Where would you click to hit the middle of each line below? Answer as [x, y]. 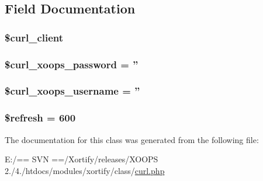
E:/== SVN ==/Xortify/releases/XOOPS [82, 159]
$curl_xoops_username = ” [72, 91]
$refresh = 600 [40, 118]
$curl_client [34, 37]
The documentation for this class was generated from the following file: [132, 139]
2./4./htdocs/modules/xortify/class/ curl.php [85, 170]
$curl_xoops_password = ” [72, 64]
